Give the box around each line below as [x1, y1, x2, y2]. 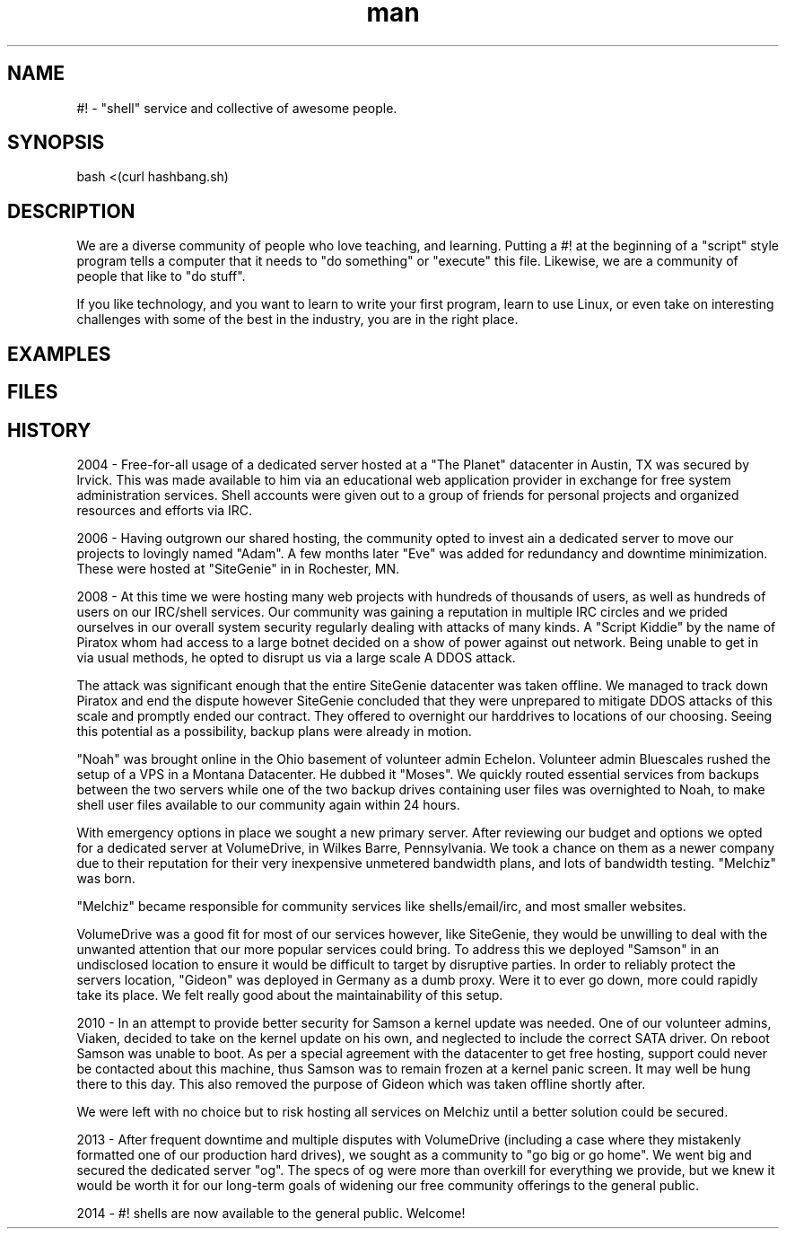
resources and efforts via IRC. [76, 502, 253, 518]
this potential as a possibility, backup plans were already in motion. [76, 723, 472, 739]
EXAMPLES [7, 342, 111, 365]
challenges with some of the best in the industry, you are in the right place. [76, 311, 519, 328]
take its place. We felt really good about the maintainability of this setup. [76, 986, 503, 1003]
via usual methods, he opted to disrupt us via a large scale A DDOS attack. [76, 649, 516, 665]
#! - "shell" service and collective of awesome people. [76, 100, 397, 116]
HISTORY [7, 418, 92, 442]
